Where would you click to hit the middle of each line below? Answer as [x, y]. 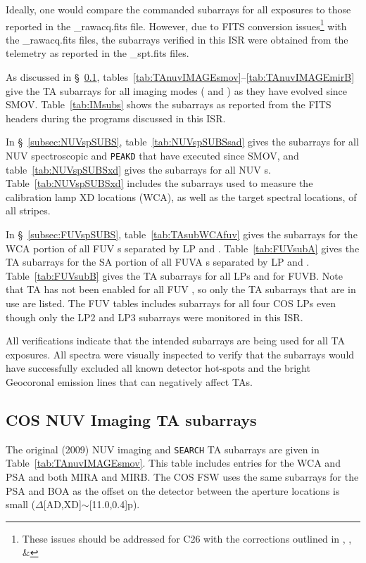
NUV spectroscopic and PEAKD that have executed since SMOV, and [152, 155]
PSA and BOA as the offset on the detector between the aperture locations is [173, 490]
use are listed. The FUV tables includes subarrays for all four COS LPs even [171, 303]
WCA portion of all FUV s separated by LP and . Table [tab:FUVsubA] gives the [183, 248]
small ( [21, 504]
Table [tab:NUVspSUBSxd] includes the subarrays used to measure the [159, 183]
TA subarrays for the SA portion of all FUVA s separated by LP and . [158, 262]
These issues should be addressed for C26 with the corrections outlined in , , [187, 538]
